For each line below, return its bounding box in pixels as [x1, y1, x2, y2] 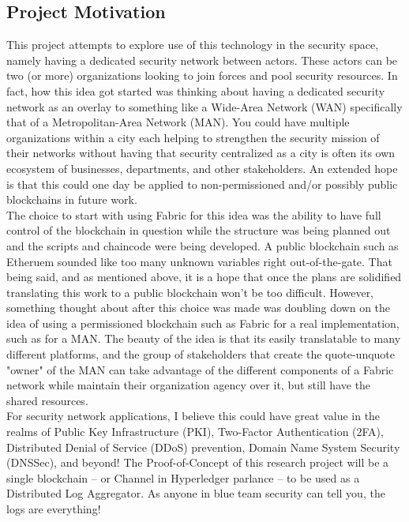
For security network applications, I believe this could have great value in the [6, 407, 381, 424]
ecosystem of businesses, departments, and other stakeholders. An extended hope [6, 160, 398, 176]
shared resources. [6, 392, 88, 408]
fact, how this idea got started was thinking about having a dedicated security [6, 82, 385, 99]
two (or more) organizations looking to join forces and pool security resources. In [6, 67, 398, 84]
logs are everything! [6, 501, 101, 517]
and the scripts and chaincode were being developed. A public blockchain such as [6, 237, 399, 253]
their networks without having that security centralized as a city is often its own [6, 145, 396, 161]
